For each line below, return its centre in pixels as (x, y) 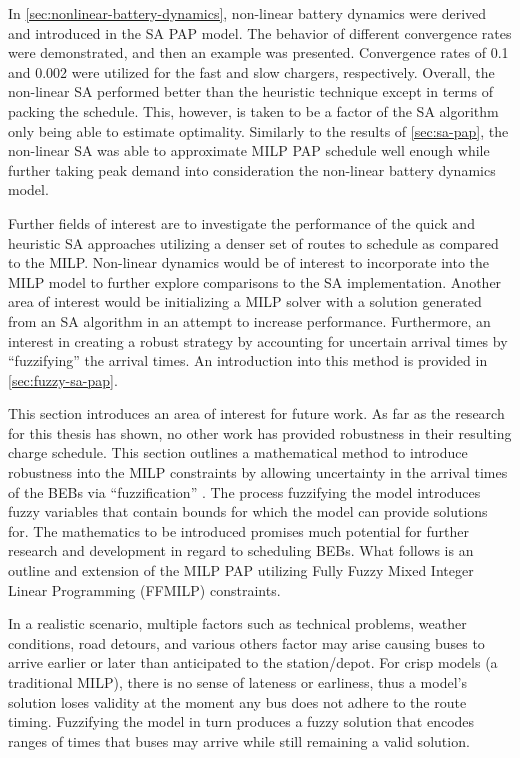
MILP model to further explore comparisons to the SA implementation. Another (255, 281)
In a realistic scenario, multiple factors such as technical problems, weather (237, 623)
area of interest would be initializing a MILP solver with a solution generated (245, 301)
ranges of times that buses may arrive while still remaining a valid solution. (239, 740)
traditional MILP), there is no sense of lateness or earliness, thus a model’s (237, 682)
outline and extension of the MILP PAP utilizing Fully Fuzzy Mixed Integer (241, 570)
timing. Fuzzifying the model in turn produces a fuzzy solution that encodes (241, 721)
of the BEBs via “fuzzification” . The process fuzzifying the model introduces (244, 491)
